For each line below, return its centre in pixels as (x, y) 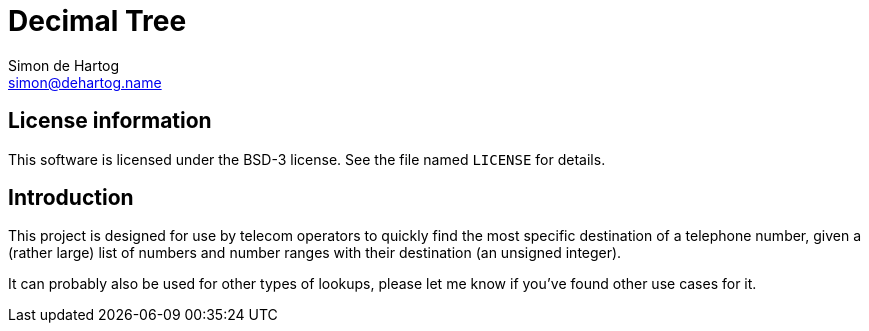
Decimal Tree (97, 21)
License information (110, 121)
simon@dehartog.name (85, 82)
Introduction (71, 198)
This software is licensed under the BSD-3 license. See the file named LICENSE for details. (307, 159)
